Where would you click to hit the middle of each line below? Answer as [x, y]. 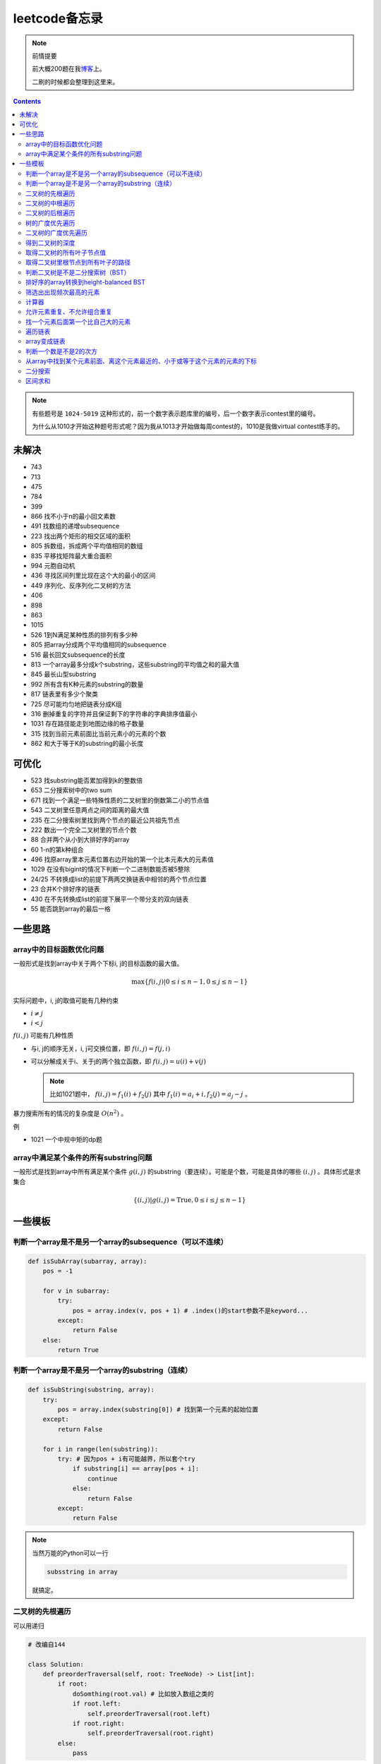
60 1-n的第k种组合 [57, 850]
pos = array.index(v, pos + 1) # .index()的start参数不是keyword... [190, 1310]
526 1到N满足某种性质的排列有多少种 [84, 634]
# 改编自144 [47, 1644]
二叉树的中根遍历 [50, 203]
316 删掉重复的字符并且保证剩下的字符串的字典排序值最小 [114, 713]
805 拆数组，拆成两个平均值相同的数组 [87, 546]
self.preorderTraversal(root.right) [151, 1733]
